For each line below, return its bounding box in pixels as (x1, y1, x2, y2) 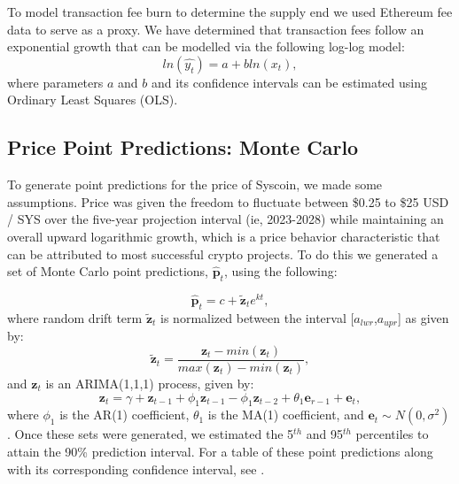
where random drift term (7, 308, 143, 327)
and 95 (306, 425, 343, 443)
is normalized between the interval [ (160, 308, 354, 327)
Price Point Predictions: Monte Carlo (7, 134, 359, 161)
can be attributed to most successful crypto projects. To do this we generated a (7, 244, 439, 263)
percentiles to (355, 425, 429, 443)
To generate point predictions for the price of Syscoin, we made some (7, 175, 383, 194)
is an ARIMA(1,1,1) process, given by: (45, 373, 254, 392)
